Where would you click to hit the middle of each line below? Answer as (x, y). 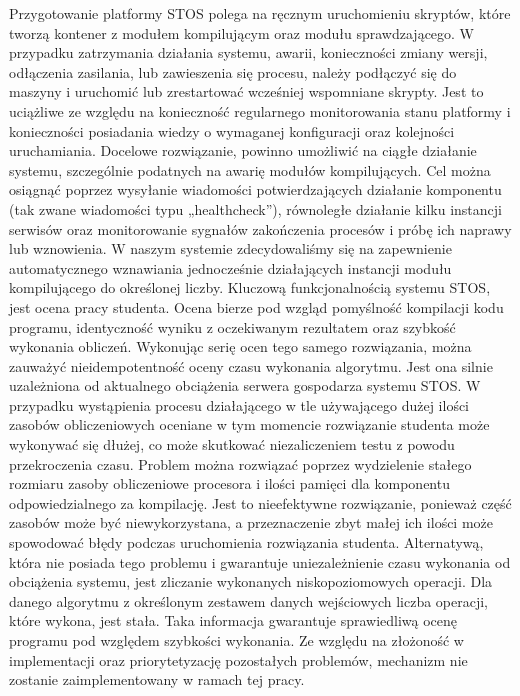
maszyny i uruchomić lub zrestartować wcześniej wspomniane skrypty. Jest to (246, 91)
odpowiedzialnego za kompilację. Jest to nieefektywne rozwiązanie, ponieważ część (260, 502)
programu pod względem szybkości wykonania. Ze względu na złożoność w (236, 640)
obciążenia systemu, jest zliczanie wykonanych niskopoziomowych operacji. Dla (251, 581)
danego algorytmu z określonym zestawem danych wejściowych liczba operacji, (249, 600)
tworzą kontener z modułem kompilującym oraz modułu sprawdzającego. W (242, 32)
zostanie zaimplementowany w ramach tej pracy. (157, 679)
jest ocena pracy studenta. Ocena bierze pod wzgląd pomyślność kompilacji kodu (256, 306)
